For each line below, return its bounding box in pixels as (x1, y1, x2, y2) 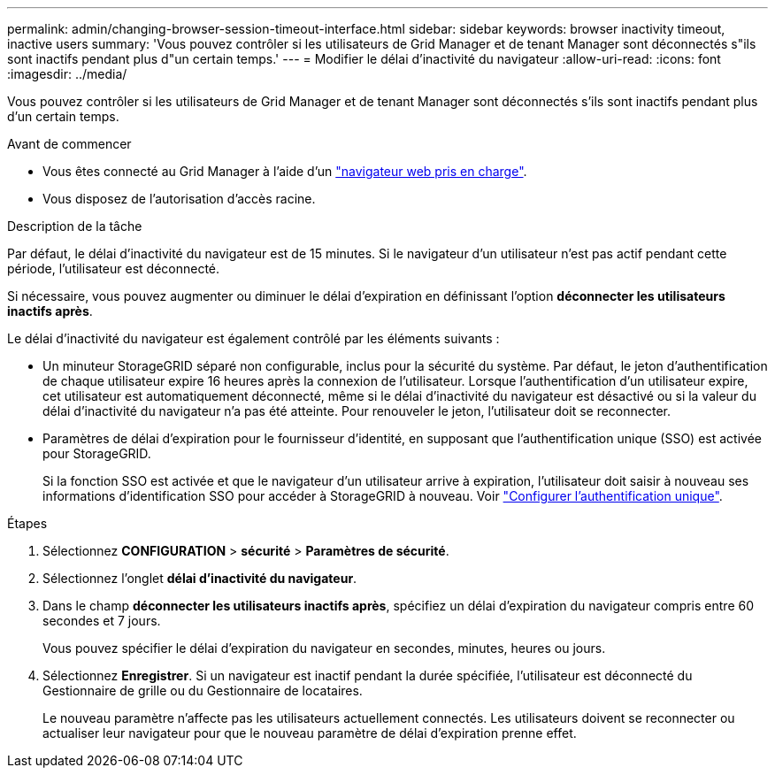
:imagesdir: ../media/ (7, 66, 127, 81)
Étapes (7, 516, 48, 531)
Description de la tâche (7, 219, 142, 234)
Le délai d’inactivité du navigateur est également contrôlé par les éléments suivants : (7, 331, 500, 346)
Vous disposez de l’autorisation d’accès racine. (42, 191, 316, 206)
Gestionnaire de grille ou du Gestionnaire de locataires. (42, 683, 363, 698)
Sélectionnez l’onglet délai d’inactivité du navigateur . (42, 571, 357, 586)
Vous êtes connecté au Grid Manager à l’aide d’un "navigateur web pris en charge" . (42, 164, 527, 179)
